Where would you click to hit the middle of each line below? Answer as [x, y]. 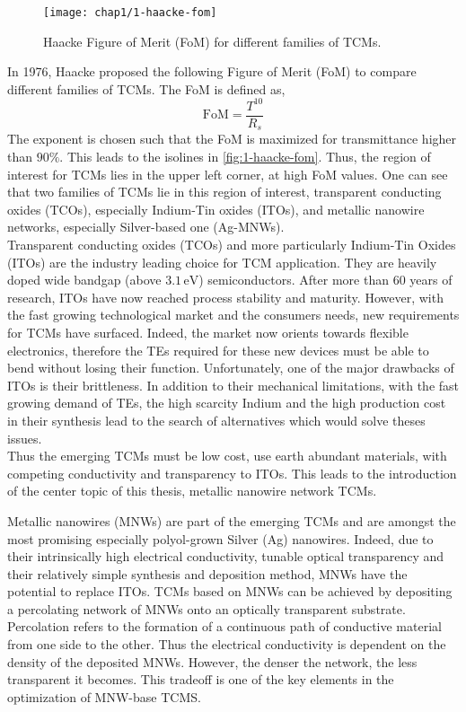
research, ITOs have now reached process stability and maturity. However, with [225, 297]
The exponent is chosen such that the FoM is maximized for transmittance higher [232, 139]
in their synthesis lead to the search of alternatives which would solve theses [216, 420]
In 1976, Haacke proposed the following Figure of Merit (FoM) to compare [212, 71]
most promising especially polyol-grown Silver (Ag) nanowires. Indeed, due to [220, 538]
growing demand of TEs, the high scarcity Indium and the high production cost [227, 403]
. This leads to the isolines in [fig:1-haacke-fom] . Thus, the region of [245, 157]
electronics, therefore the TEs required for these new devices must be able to [218, 350]
